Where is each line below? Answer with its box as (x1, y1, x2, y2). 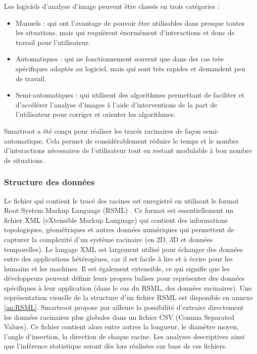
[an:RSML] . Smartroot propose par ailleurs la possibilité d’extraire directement (4, 302, 244, 312)
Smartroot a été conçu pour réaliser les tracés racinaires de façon (4, 125, 201, 136)
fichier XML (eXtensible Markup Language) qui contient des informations (4, 214, 228, 225)
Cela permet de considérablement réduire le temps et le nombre (46, 135, 239, 146)
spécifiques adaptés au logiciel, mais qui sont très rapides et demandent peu (15, 63, 246, 73)
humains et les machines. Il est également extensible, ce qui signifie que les (4, 263, 230, 273)
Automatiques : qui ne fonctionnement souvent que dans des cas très (15, 53, 224, 64)
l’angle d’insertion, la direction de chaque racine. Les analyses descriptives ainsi (4, 331, 245, 341)
